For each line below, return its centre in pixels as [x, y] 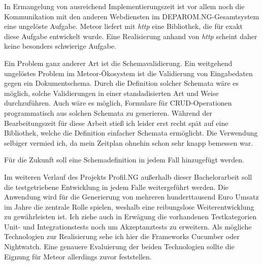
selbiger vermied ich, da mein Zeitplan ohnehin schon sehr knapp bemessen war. [129, 142]
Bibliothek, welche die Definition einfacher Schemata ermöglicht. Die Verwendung [131, 133]
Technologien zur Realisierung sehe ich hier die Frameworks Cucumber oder [122, 236]
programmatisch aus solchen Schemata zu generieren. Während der [108, 112]
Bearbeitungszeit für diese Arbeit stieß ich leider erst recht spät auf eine [116, 123]
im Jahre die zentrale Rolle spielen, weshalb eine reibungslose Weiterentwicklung [129, 206]
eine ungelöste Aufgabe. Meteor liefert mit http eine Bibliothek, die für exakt [124, 26]
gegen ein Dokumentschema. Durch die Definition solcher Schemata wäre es [122, 83]
